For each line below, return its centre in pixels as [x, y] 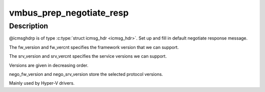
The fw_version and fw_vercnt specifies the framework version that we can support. [94, 47]
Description [29, 26]
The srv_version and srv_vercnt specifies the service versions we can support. [88, 56]
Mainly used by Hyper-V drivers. [42, 83]
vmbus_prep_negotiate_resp [69, 13]
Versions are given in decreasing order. [49, 65]
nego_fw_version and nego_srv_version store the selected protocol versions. [86, 74]
